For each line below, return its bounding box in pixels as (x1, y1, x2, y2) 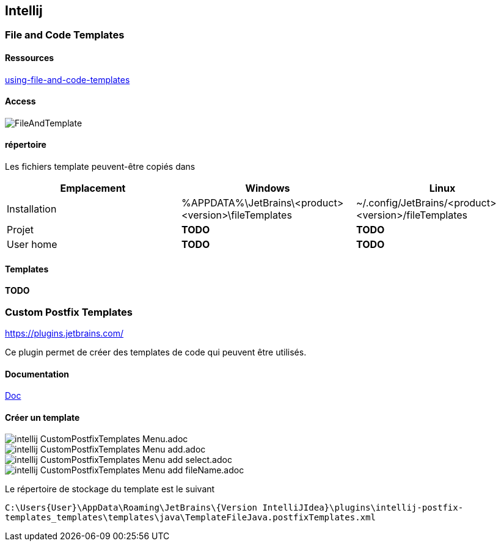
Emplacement (60, 182, 126, 195)
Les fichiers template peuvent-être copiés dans (5, 161, 196, 172)
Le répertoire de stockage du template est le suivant (5, 484, 215, 495)
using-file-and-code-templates (5, 74, 130, 85)
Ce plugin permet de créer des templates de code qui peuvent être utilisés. (5, 347, 307, 358)
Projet (7, 224, 34, 236)
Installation (7, 203, 57, 216)
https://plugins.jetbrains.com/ (5, 328, 124, 339)
